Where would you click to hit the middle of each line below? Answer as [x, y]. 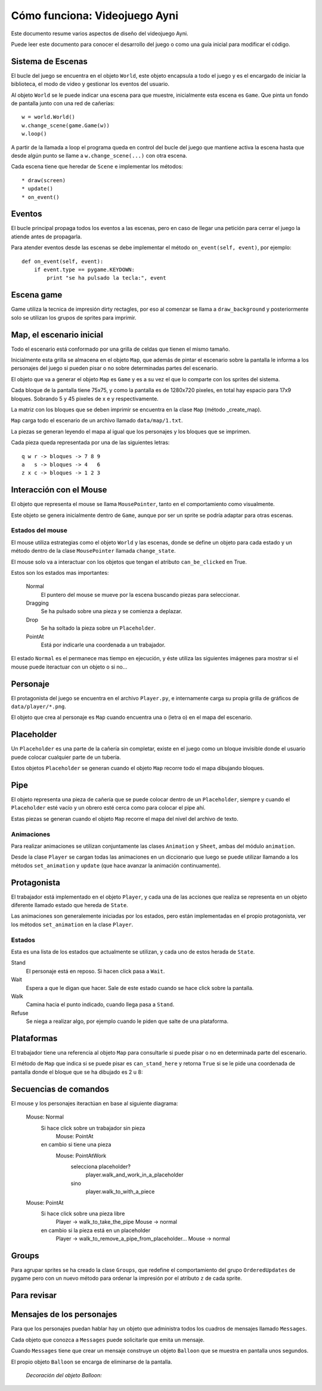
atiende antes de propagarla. [47, 237]
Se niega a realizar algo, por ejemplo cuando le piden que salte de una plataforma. [127, 1021]
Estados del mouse [39, 531]
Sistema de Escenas [49, 61]
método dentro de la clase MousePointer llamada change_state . [93, 551]
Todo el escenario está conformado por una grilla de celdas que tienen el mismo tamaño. [120, 349]
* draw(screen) [44, 180]
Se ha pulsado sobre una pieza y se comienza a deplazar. [112, 611]
